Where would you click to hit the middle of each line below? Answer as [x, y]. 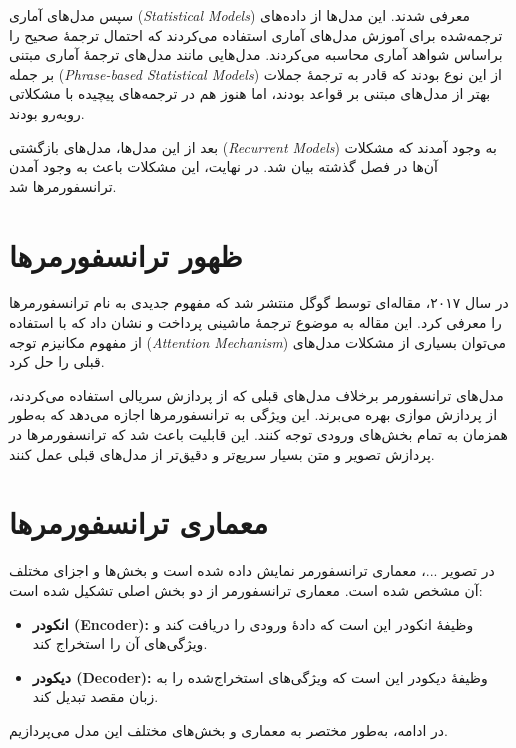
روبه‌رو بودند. [47, 112]
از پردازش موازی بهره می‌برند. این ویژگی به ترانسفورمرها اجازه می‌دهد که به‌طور [253, 414]
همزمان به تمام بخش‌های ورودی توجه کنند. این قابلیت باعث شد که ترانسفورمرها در [258, 434]
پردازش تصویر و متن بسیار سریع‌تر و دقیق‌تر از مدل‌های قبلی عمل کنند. [222, 453]
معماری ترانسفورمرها [139, 522]
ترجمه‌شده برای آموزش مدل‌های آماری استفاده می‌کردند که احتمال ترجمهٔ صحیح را [256, 34]
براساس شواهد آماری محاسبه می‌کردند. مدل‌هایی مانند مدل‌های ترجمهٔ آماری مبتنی [256, 54]
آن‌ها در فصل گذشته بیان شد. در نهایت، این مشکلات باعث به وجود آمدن [224, 166]
